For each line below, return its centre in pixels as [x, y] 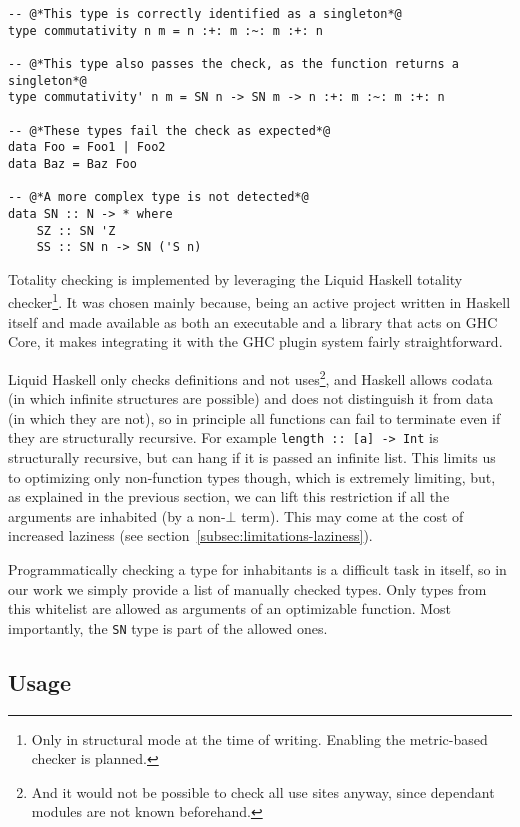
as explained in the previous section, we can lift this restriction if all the [229, 496]
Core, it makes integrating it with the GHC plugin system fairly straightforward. [255, 341]
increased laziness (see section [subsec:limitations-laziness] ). [190, 535]
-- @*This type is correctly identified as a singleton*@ [205, 14]
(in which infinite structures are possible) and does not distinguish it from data [251, 398]
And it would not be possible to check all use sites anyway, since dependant [263, 791]
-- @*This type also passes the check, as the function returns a [234, 63]
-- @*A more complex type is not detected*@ [158, 197]
